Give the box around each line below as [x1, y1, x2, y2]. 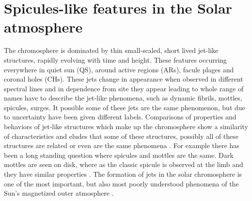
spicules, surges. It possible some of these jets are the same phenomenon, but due [4, 102, 245, 112]
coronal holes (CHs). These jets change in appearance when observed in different [4, 74, 243, 84]
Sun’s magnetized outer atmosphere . [4, 188, 114, 198]
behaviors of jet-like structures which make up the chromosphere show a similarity [4, 121, 248, 132]
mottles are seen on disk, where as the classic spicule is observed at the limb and [4, 159, 243, 169]
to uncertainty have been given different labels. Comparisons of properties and [4, 112, 236, 122]
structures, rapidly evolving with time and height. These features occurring [4, 54, 227, 65]
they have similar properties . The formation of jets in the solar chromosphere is [4, 169, 242, 179]
